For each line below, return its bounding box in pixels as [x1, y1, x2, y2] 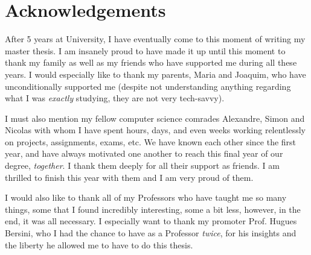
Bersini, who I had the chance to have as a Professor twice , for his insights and [5, 227, 297, 239]
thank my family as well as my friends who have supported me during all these [5, 56, 297, 69]
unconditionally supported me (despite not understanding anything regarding [5, 80, 291, 92]
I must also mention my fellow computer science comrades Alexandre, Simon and [5, 112, 305, 124]
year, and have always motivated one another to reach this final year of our [5, 147, 283, 160]
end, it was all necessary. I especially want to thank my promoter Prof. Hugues [5, 215, 297, 227]
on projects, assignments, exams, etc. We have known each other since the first [5, 135, 297, 148]
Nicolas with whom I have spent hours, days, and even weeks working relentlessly [5, 124, 306, 136]
